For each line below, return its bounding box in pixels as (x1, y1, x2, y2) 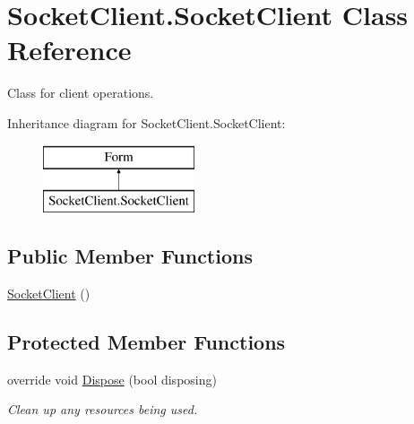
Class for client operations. (7, 83, 154, 102)
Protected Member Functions (7, 327, 286, 355)
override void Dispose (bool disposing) (7, 369, 217, 388)
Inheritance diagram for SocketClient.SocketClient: (7, 113, 286, 132)
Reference (7, 31, 132, 68)
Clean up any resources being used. (7, 400, 198, 419)
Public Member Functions (7, 242, 253, 270)
